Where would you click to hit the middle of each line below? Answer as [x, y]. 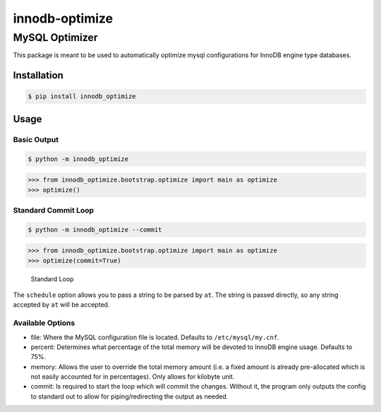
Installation [38, 75]
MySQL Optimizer [55, 37]
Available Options [44, 323]
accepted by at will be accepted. [61, 305]
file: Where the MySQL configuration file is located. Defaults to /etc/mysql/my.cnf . [155, 337]
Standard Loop [52, 278]
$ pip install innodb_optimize [82, 96]
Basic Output [36, 139]
